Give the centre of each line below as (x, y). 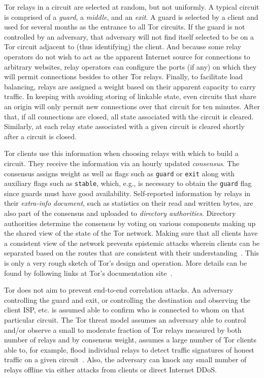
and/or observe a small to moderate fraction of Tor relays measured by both (123, 329)
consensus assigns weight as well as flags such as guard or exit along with (120, 173)
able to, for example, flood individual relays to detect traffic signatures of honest (129, 349)
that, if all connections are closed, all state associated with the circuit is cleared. (129, 116)
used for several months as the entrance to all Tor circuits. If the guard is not (125, 27)
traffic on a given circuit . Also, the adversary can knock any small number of (125, 359)
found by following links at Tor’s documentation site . (88, 273)
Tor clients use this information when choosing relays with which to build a (121, 153)
